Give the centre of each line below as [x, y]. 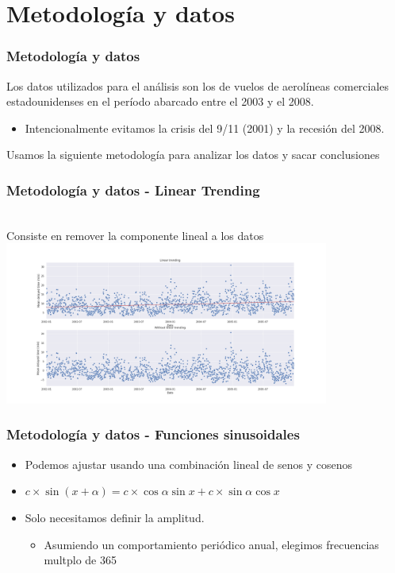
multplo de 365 [80, 560]
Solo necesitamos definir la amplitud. [115, 517]
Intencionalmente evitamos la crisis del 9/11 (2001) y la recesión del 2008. [205, 128]
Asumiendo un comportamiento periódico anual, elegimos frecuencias [211, 544]
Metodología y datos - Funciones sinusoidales [153, 434]
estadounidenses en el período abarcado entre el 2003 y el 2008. [160, 101]
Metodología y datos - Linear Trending [133, 190]
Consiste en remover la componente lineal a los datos [135, 235]
